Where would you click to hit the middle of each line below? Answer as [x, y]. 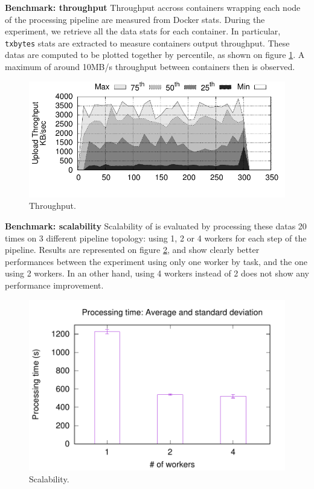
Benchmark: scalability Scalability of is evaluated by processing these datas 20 [156, 226]
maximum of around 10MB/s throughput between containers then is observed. [150, 67]
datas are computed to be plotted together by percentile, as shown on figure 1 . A [155, 55]
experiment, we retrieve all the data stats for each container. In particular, [143, 31]
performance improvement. [54, 285]
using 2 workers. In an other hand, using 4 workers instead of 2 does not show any [157, 273]
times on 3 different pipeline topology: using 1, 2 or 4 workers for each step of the [156, 238]
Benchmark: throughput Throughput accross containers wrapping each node [153, 7]
